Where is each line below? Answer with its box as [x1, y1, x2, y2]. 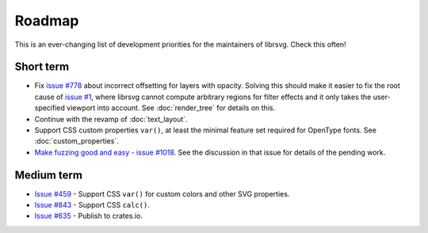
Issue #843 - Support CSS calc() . [34, 201, 151, 210]
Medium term [14, 168, 83, 181]
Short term [14, 60, 70, 74]
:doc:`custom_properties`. [34, 136, 119, 146]
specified [34, 103, 65, 113]
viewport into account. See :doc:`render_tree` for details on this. [66, 103, 276, 113]
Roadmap [14, 12, 79, 29]
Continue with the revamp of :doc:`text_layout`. [34, 114, 188, 124]
